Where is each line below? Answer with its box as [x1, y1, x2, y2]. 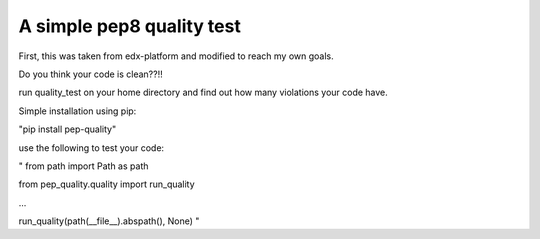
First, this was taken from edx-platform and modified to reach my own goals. [18, 50, 334, 62]
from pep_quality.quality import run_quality [18, 178, 195, 190]
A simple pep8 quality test [18, 15, 242, 37]
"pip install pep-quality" [18, 123, 117, 135]
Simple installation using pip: [18, 105, 137, 117]
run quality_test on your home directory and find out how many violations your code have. [18, 86, 389, 99]
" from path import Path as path [18, 160, 149, 172]
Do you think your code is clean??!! [18, 68, 164, 80]
